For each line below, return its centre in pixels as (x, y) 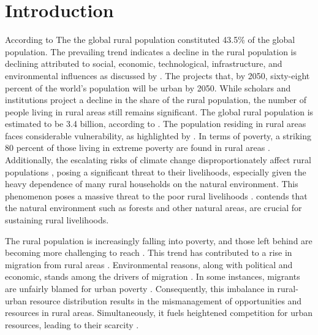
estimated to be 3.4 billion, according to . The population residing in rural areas (156, 124)
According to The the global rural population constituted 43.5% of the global (150, 40)
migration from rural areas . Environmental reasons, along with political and (149, 264)
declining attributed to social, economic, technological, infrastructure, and (144, 64)
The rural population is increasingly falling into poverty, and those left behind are (159, 240)
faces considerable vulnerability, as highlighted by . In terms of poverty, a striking (158, 135)
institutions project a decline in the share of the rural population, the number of (156, 100)
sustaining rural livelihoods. (57, 220)
